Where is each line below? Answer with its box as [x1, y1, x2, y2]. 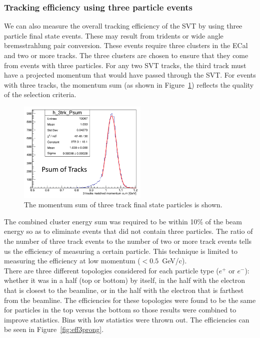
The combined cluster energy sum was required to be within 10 [4, 216, 197, 226]
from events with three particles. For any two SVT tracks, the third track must [4, 60, 246, 70]
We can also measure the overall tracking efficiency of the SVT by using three [4, 21, 242, 31]
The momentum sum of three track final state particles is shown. [24, 199, 222, 210]
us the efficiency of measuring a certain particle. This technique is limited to [4, 245, 238, 256]
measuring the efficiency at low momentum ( [4, 255, 140, 266]
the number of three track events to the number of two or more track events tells [4, 236, 252, 246]
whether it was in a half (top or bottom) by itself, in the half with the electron [4, 275, 245, 285]
